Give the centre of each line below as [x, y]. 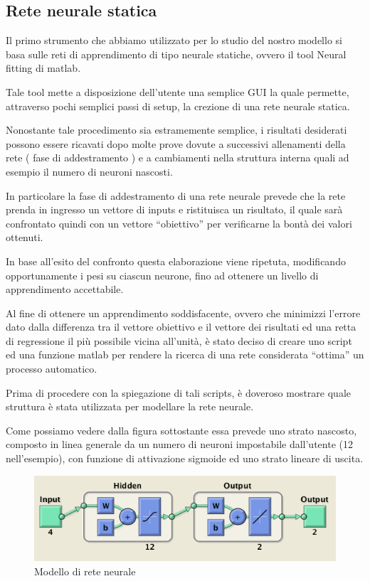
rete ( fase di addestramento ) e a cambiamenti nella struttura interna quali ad [178, 158]
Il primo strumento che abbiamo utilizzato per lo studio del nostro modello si [174, 40]
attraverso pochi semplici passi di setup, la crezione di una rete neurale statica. [178, 106]
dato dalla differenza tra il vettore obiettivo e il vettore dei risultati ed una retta [181, 327]
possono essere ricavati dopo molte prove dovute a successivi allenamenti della [176, 143]
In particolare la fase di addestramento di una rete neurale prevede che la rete [176, 195]
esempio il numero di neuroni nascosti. [89, 171]
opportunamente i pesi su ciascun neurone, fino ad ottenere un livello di [162, 275]
